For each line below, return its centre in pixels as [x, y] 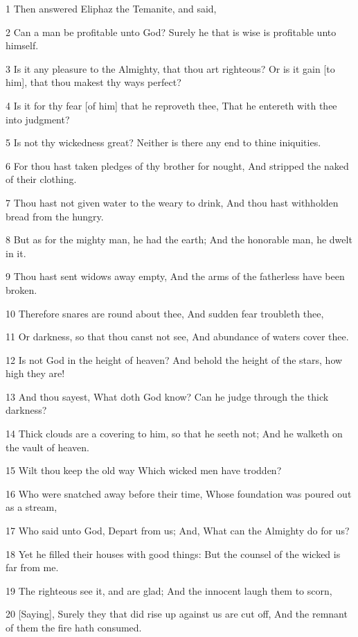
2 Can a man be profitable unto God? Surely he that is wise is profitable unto [171, 32]
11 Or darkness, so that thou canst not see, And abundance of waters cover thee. [177, 337]
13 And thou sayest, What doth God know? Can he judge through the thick [167, 396]
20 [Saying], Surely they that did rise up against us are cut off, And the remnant [177, 614]
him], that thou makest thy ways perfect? [93, 82]
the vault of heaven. [47, 447]
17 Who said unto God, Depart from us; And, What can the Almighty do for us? [178, 531]
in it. [16, 253]
